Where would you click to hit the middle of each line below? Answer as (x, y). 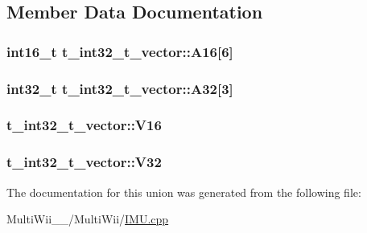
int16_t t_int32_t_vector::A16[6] (120, 51)
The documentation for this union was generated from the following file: (184, 192)
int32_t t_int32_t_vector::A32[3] (120, 88)
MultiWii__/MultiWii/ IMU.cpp (88, 219)
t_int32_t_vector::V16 (84, 125)
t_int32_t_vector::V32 (84, 162)
